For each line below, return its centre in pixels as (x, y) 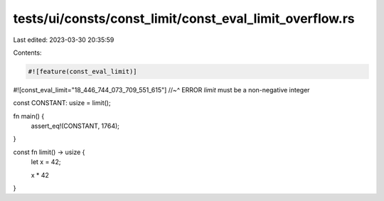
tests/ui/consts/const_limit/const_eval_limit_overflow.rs (184, 18)
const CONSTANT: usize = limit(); (62, 103)
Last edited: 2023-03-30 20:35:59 (64, 40)
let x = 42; (46, 162)
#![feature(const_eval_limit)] (83, 71)
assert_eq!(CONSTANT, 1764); (75, 126)
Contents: (27, 53)
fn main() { (29, 116)
